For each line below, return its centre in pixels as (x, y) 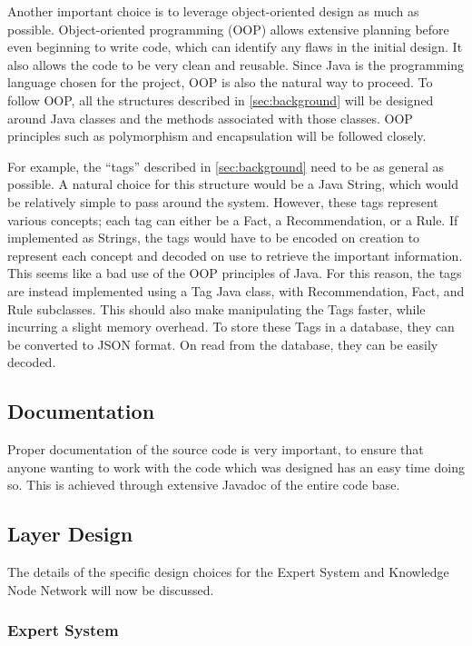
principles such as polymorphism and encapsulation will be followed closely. (217, 136)
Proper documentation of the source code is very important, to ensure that (216, 449)
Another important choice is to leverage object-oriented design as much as (213, 11)
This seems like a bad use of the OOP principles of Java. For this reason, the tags (235, 273)
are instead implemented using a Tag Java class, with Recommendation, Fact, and (236, 290)
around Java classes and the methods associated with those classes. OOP (210, 118)
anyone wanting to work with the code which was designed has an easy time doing (236, 467)
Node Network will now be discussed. (111, 589)
